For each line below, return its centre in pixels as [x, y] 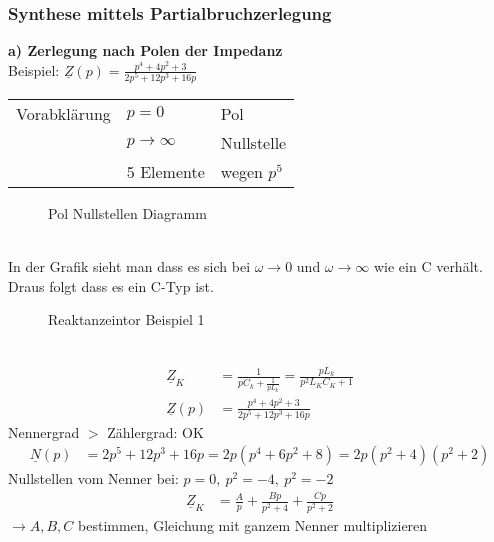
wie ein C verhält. [428, 266]
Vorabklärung [63, 113]
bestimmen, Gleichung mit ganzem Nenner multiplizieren [253, 524]
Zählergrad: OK [155, 431]
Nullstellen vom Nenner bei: [93, 478]
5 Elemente [165, 171]
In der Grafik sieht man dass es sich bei [129, 266]
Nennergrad [44, 431]
